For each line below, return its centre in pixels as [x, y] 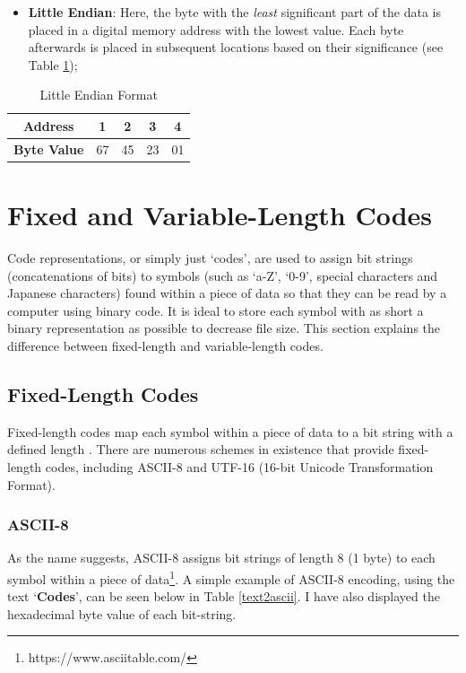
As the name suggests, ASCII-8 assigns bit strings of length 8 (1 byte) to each [221, 558]
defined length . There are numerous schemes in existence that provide [201, 449]
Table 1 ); [53, 64]
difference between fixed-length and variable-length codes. [165, 345]
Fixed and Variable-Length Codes [220, 215]
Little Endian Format [99, 95]
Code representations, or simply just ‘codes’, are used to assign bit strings [210, 258]
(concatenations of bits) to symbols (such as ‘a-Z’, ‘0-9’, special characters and [223, 275]
